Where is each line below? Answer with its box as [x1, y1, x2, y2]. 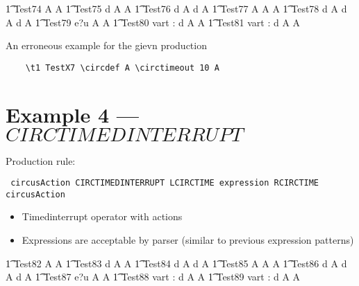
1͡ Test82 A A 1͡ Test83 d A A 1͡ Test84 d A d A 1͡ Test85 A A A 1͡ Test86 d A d [6, 256, 347, 270]
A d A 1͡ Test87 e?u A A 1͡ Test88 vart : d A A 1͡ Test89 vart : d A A [6, 269, 301, 284]
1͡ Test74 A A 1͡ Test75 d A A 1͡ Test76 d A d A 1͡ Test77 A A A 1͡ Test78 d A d [6, 1, 347, 15]
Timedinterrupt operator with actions [22, 209, 183, 224]
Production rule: [6, 153, 76, 168]
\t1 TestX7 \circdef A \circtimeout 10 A [25, 62, 219, 73]
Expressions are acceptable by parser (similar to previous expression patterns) [22, 233, 354, 247]
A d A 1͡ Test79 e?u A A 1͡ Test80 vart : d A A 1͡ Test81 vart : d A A [6, 15, 301, 29]
